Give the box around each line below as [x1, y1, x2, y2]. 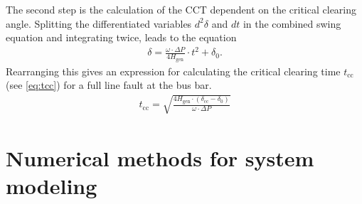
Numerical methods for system [6, 143, 314, 172]
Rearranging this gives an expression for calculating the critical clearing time [6, 63, 341, 78]
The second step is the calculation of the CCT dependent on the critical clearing [6, 2, 357, 16]
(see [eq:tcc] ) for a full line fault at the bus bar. [6, 77, 212, 92]
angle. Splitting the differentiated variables [6, 16, 192, 31]
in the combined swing [243, 16, 341, 31]
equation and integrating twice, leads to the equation [6, 30, 237, 45]
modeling [6, 171, 97, 200]
